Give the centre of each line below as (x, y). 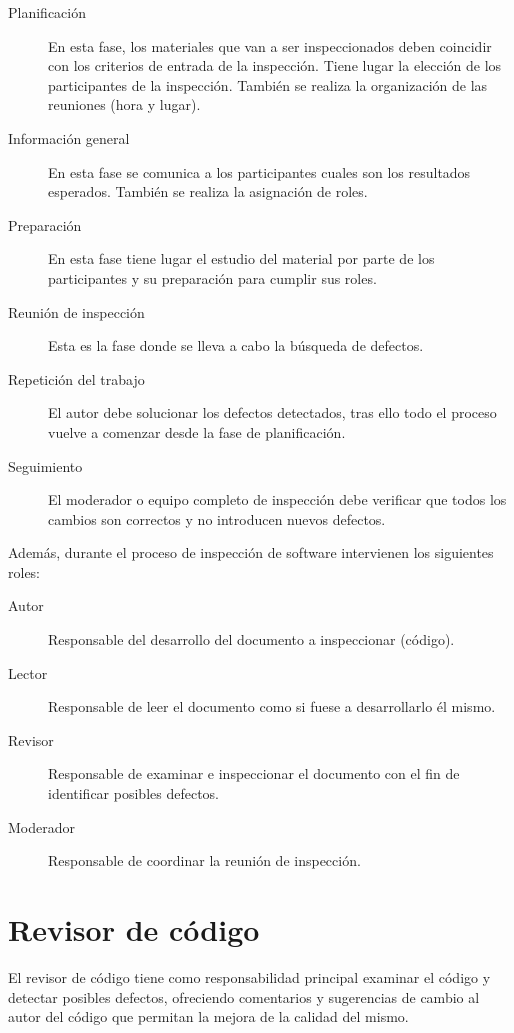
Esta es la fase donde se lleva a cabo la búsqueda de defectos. (236, 345)
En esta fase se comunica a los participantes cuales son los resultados (259, 171)
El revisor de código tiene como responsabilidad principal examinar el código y (249, 976)
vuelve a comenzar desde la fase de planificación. (197, 431)
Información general (69, 137)
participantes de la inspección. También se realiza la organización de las (268, 84)
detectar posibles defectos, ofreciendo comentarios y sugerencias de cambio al (244, 996)
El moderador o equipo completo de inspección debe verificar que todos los (277, 499)
